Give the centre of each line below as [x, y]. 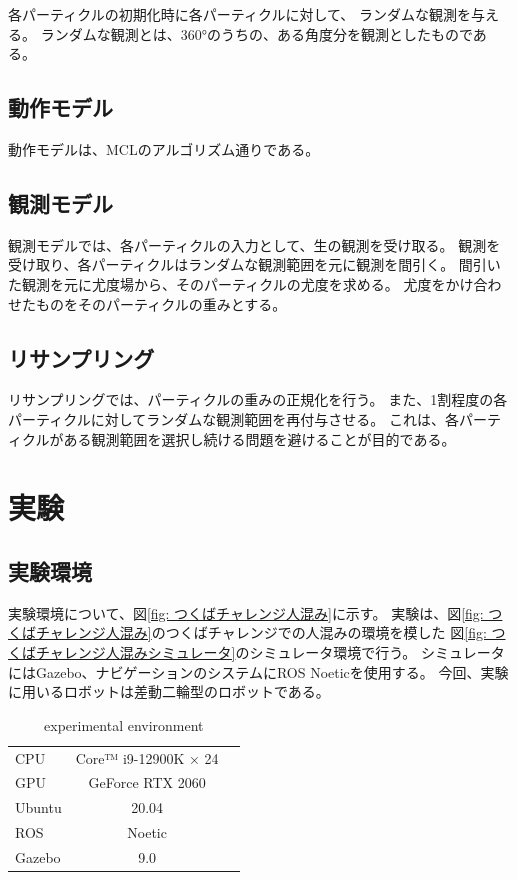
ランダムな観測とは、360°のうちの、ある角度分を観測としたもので [256, 33]
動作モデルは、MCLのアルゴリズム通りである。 [164, 148]
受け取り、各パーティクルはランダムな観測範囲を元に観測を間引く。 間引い [254, 264]
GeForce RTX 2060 [147, 782]
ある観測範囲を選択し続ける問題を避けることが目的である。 [259, 438]
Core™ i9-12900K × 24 [147, 757]
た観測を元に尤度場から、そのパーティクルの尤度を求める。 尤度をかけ [241, 283]
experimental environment [124, 724]
